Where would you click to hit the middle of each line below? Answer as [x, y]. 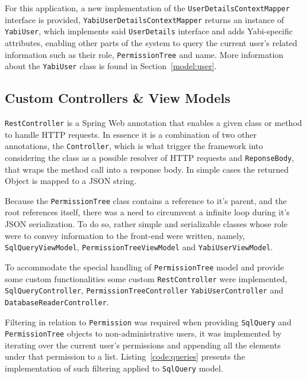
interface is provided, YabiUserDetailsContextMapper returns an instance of [145, 19]
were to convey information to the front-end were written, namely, [125, 235]
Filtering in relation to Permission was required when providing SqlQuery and [148, 322]
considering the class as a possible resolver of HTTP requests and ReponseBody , [150, 157]
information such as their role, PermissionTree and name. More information [144, 54]
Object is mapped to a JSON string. [71, 181]
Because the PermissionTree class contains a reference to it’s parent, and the [146, 200]
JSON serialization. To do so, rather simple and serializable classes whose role [146, 224]
